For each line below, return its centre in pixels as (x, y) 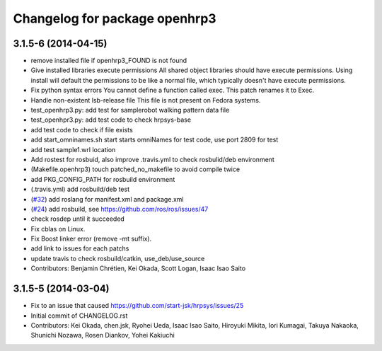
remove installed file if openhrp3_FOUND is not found (109, 61)
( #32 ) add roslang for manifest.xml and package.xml (107, 199)
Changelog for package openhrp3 (115, 18)
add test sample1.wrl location (73, 149)
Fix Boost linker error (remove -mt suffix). (91, 239)
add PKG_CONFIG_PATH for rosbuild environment (103, 179)
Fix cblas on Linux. (58, 229)
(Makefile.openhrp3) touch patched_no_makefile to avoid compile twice (135, 169)
